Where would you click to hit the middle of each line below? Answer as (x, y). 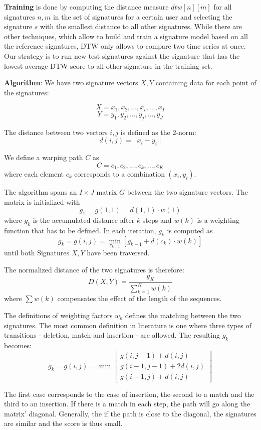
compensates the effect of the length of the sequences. (140, 298)
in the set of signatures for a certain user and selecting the (143, 16)
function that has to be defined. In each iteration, (80, 230)
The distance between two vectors (56, 132)
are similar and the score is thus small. (63, 423)
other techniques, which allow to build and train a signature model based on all (126, 36)
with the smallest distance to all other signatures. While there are (141, 26)
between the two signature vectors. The (187, 192)
